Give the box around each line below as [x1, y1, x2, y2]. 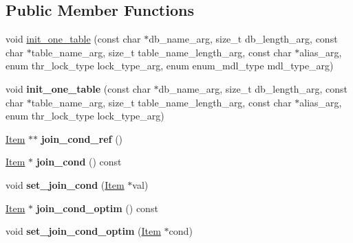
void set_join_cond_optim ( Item [6, 224, 161, 238]
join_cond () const [36, 154, 122, 169]
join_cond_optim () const [36, 200, 158, 215]
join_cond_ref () [41, 131, 123, 146]
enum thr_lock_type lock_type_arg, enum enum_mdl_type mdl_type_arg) [6, 58, 334, 73]
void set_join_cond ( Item [6, 177, 125, 192]
